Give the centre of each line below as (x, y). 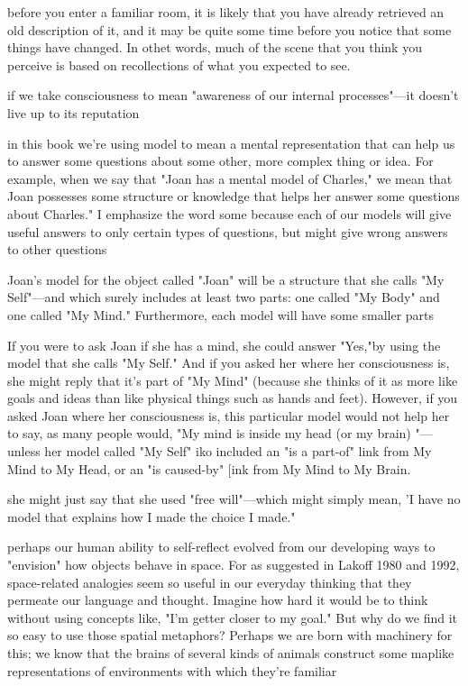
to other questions (57, 249)
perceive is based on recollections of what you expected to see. (179, 64)
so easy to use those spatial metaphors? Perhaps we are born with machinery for (230, 635)
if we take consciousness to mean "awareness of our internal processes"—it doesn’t (233, 95)
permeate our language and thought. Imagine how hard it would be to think (218, 600)
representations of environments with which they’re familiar (172, 670)
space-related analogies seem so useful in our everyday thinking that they (210, 582)
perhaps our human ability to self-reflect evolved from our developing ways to (221, 547)
